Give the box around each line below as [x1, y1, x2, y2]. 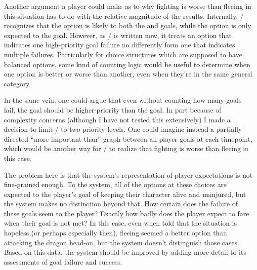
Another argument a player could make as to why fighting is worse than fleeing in [4, 1, 252, 11]
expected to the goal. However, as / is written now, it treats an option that [4, 30, 232, 40]
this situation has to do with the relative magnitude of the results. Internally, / [4, 10, 244, 21]
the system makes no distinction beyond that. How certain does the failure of [4, 198, 238, 209]
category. [4, 78, 31, 88]
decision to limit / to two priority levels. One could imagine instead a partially [4, 124, 242, 134]
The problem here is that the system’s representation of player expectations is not [4, 169, 253, 180]
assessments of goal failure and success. [4, 256, 122, 267]
